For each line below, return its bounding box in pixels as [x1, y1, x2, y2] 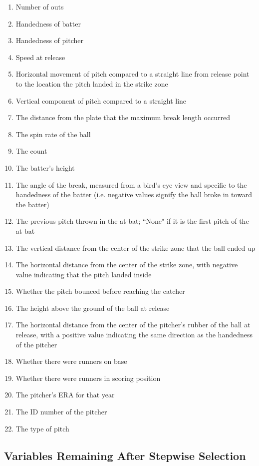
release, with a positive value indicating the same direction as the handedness [15, 329, 253, 340]
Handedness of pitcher [15, 35, 83, 46]
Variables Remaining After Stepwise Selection [4, 447, 246, 463]
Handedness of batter [15, 18, 81, 29]
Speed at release [15, 52, 65, 62]
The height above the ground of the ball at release [15, 302, 170, 313]
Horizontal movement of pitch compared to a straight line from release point [15, 69, 250, 79]
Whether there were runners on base [15, 356, 127, 366]
